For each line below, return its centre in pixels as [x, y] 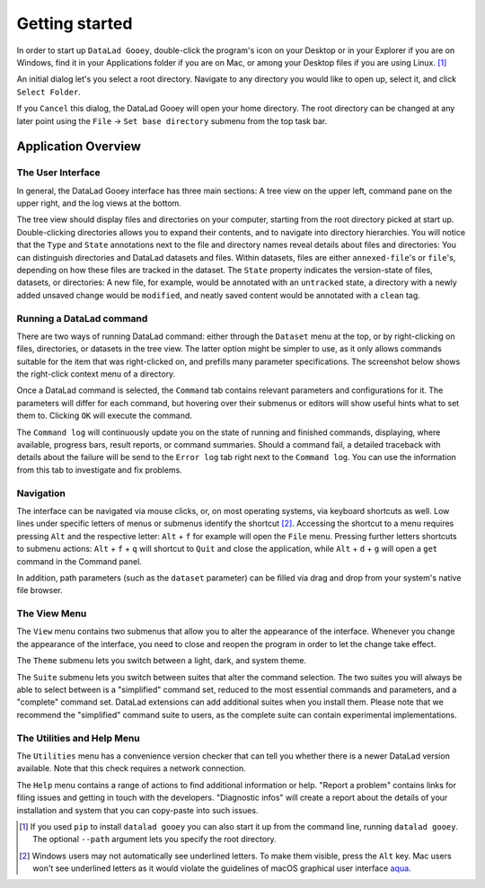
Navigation [41, 493]
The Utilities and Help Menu [79, 738]
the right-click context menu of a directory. [96, 374]
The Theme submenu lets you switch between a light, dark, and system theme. [162, 661]
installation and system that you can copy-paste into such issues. [137, 810]
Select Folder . [48, 92]
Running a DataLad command [82, 318]
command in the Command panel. [79, 561]
